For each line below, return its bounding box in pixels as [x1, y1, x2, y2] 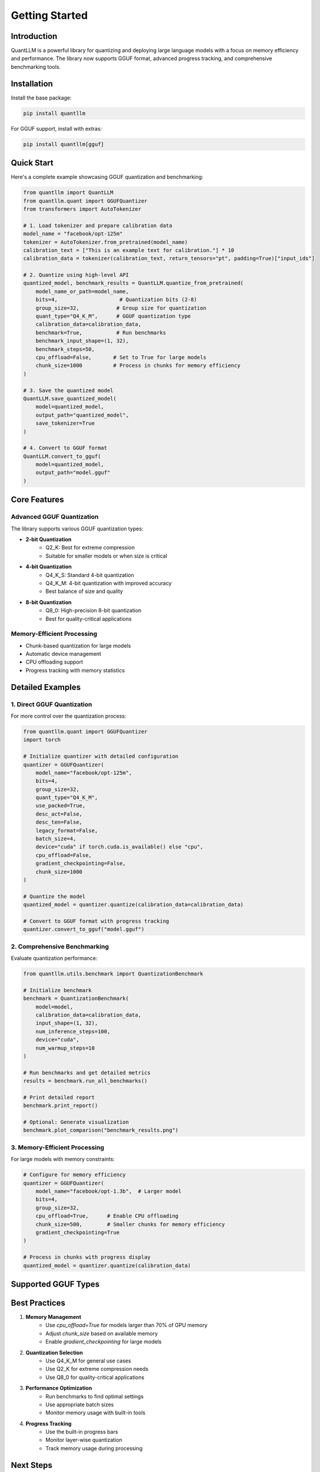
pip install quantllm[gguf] [23, 141, 104, 147]
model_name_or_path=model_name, [35, 288, 129, 294]
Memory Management [25, 1314, 82, 1321]
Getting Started [11, 9, 88, 22]
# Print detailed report [23, 1094, 95, 1100]
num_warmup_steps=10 [35, 1045, 95, 1051]
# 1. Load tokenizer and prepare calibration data [23, 222, 173, 229]
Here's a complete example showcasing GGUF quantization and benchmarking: [11, 174, 204, 181]
